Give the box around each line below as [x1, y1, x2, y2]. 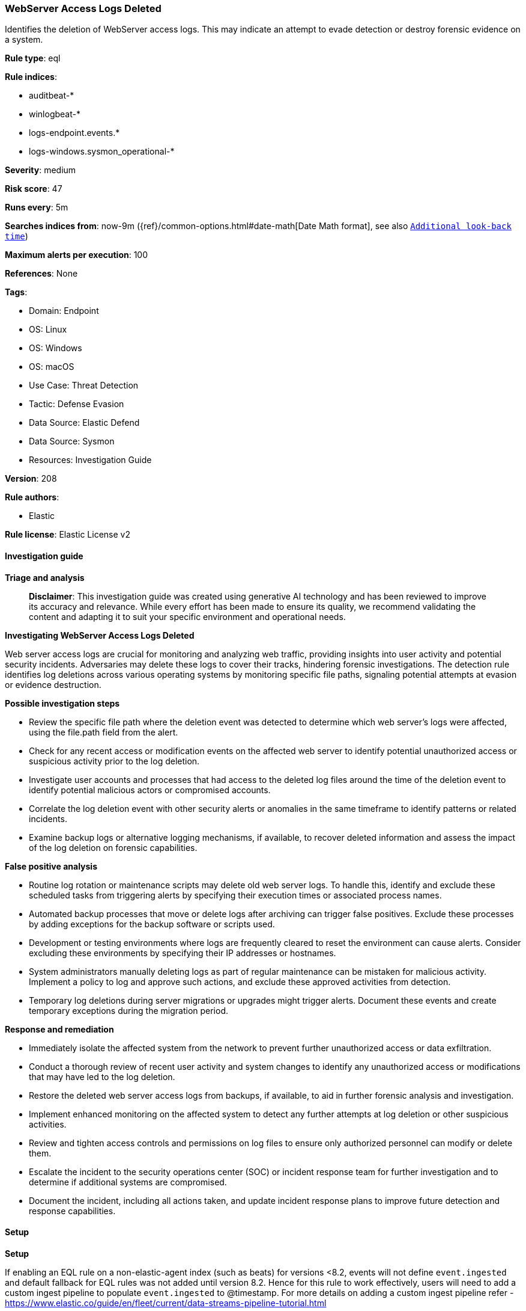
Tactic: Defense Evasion [29, 399, 124, 410]
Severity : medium [5, 165, 76, 176]
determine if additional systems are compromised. [29, 1176, 227, 1187]
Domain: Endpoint [29, 305, 99, 316]
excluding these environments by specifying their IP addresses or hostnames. [29, 947, 336, 958]
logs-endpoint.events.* [29, 127, 120, 138]
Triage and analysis [5, 572, 85, 583]
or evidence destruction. [5, 679, 101, 690]
